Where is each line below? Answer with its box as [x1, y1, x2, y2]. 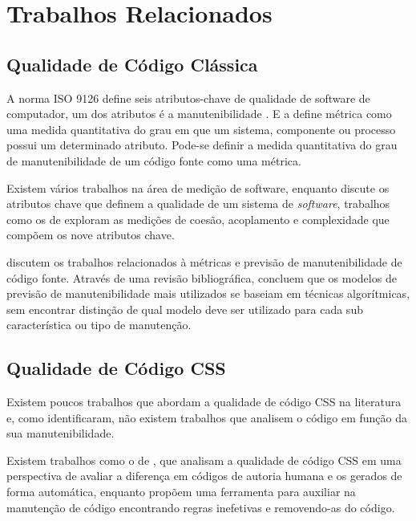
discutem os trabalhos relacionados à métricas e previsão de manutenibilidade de [6, 253, 402, 270]
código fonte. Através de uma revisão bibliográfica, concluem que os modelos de [6, 269, 397, 286]
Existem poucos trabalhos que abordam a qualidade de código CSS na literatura [6, 393, 402, 410]
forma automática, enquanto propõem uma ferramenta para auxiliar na [6, 483, 356, 500]
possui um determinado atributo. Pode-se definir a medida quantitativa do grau [6, 136, 398, 153]
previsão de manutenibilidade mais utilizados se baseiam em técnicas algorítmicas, [6, 285, 410, 302]
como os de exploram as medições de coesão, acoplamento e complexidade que [6, 210, 390, 227]
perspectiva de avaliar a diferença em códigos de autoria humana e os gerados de [6, 467, 402, 484]
